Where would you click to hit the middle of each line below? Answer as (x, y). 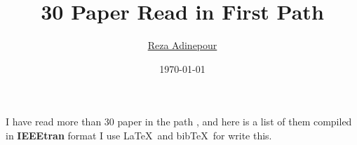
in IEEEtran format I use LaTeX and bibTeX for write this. (139, 135)
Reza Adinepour (182, 45)
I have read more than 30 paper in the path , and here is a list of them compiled (179, 122)
